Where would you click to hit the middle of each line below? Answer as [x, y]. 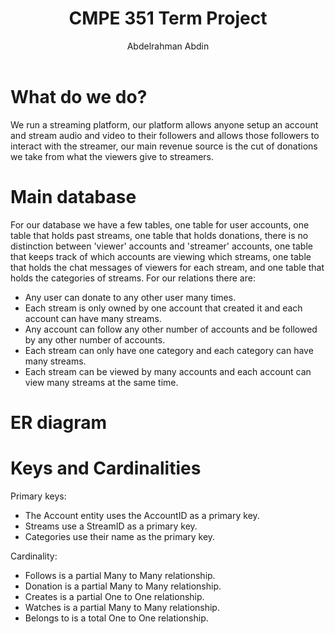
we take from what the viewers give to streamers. [112, 156]
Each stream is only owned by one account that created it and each [163, 308]
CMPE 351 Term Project [168, 18]
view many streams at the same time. [101, 382]
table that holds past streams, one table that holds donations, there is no [159, 235]
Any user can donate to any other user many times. [130, 297]
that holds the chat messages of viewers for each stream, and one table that [167, 267]
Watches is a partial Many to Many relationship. [122, 607]
